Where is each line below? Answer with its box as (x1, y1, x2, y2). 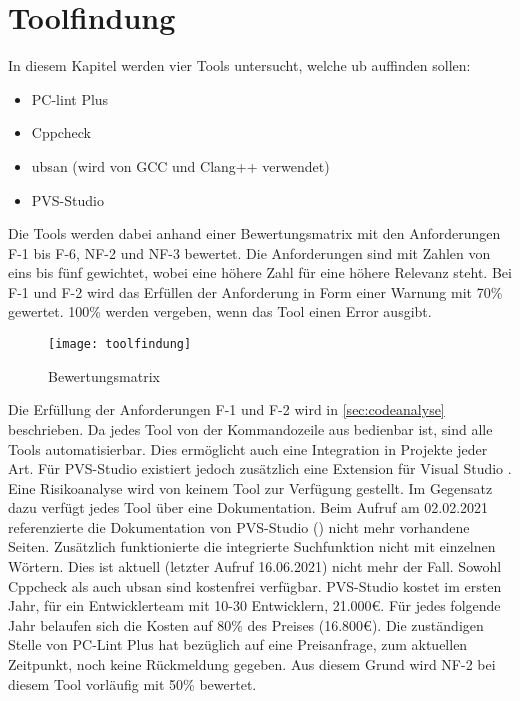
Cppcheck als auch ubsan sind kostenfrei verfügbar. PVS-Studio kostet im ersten (8, 575, 502, 596)
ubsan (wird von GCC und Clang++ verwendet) (31, 155, 330, 176)
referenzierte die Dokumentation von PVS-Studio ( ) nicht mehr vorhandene (8, 516, 470, 537)
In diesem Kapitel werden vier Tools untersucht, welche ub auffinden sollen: (8, 55, 471, 76)
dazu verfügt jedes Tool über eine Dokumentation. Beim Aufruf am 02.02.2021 (8, 497, 489, 518)
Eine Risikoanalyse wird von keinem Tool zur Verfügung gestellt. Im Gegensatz (8, 477, 493, 498)
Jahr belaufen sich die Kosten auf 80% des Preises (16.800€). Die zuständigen (8, 614, 484, 635)
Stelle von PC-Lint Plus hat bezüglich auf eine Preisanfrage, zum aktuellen (8, 634, 468, 655)
